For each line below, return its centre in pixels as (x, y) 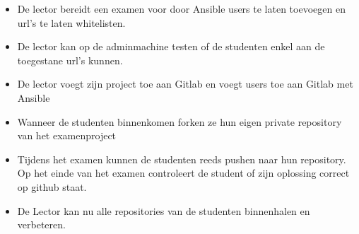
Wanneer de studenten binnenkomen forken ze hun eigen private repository (179, 121)
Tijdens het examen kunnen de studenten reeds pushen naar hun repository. (182, 159)
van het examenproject (67, 135)
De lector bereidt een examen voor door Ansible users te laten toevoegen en (181, 8)
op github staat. (52, 186)
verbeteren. (41, 224)
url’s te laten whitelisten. (71, 22)
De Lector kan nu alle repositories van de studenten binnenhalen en (164, 210)
